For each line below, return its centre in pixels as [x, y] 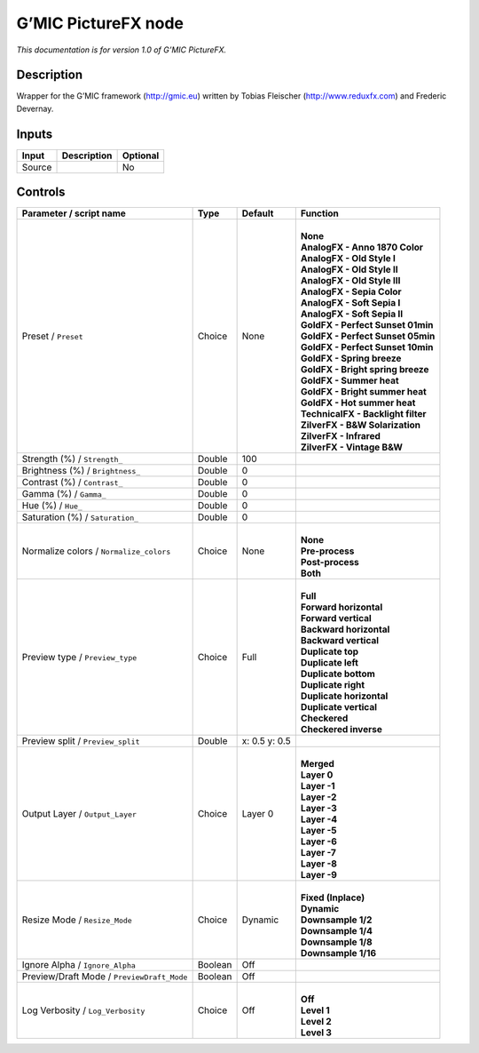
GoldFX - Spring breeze [351, 358]
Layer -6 [318, 842]
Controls [41, 192]
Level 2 [316, 1022]
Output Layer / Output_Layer [79, 814]
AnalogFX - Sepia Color [351, 291]
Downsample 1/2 [336, 920]
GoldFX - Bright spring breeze [365, 370]
